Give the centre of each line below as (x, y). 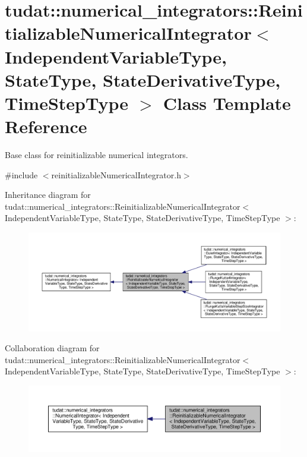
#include (21, 174)
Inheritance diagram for (48, 195)
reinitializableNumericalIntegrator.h (116, 174)
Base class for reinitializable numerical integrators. (96, 155)
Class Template (227, 103)
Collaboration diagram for (52, 348)
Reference (46, 126)
